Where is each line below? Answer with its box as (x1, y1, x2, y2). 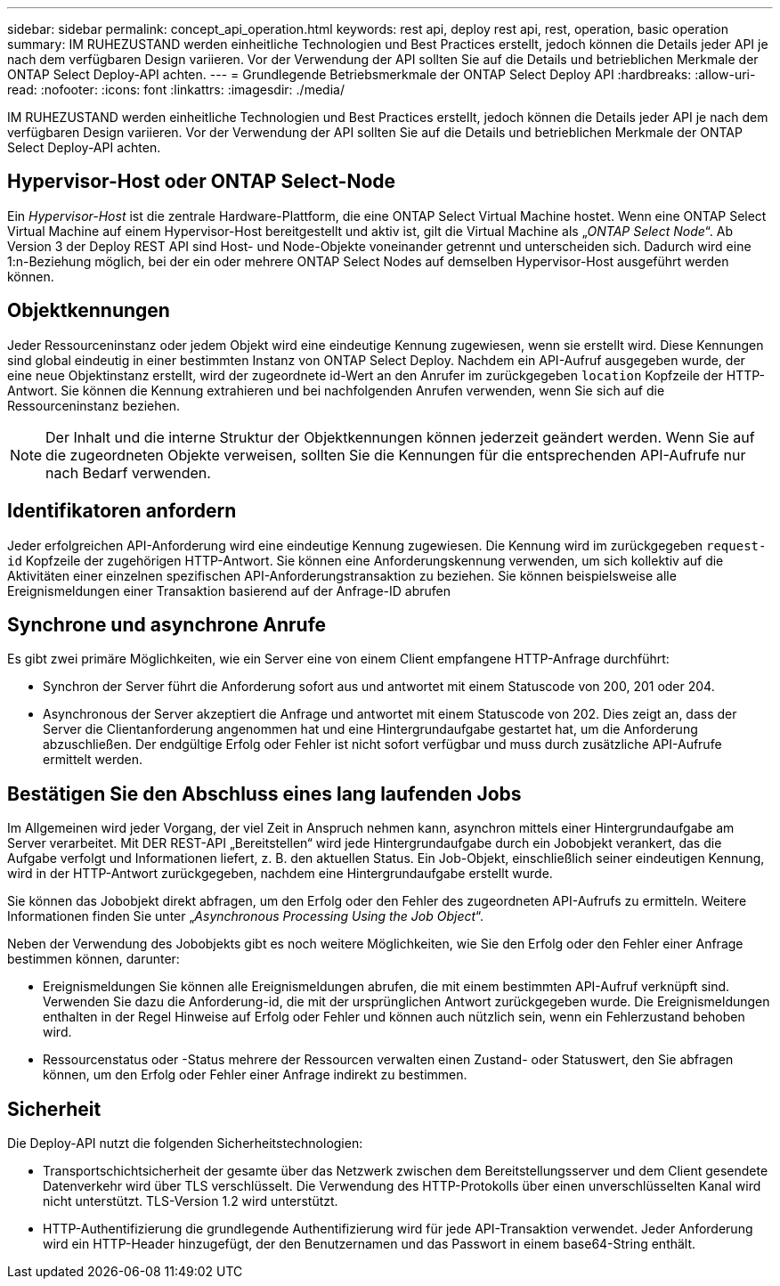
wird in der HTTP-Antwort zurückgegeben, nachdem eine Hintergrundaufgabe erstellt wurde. (7, 866, 553, 882)
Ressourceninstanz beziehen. (7, 397, 180, 413)
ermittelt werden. (43, 752, 143, 768)
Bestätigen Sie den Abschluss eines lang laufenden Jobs (7, 782, 522, 805)
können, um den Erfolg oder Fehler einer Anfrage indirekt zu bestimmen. (43, 1067, 467, 1083)
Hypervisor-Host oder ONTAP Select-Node (7, 170, 396, 193)
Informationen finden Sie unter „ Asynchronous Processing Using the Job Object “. (7, 908, 484, 924)
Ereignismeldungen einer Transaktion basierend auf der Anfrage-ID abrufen (7, 582, 451, 598)
